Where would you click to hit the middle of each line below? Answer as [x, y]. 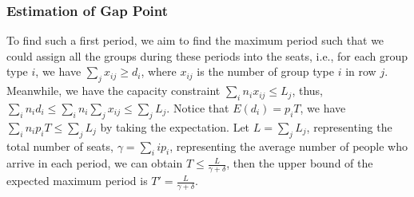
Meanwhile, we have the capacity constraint [113, 91]
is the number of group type [265, 71]
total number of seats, [60, 146]
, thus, [307, 91]
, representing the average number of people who [289, 146]
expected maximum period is [77, 181]
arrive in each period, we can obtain [95, 163]
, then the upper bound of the [300, 163]
